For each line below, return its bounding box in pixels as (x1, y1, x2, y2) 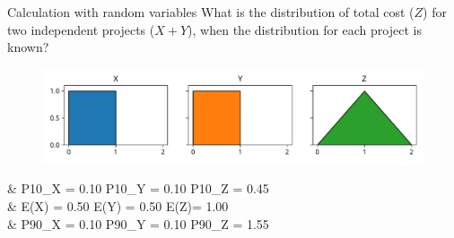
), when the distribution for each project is (188, 20, 422, 38)
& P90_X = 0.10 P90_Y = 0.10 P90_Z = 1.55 (7, 214, 269, 233)
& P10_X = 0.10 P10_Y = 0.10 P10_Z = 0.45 (7, 179, 269, 198)
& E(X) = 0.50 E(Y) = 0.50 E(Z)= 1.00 (7, 196, 229, 215)
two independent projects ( (7, 20, 155, 38)
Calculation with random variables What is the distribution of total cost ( (7, 3, 415, 21)
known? (7, 38, 49, 56)
